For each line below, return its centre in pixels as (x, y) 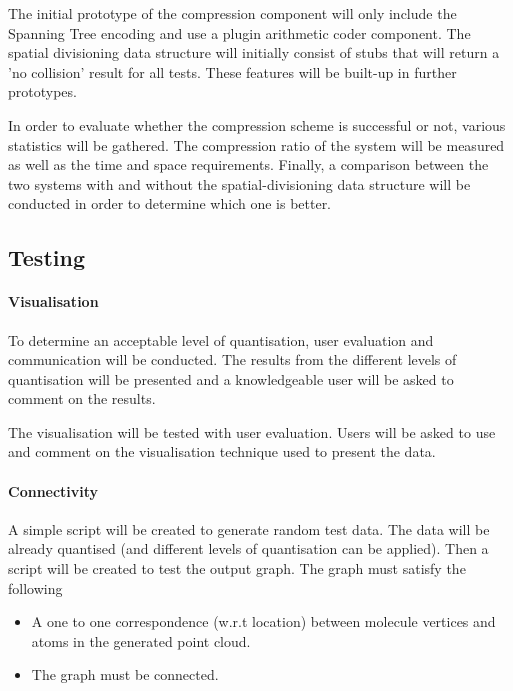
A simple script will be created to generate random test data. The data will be (249, 528)
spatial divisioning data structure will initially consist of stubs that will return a (254, 52)
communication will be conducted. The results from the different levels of (232, 359)
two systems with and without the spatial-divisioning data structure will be (239, 183)
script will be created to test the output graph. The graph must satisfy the (237, 568)
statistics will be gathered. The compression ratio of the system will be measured (256, 144)
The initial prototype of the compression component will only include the (232, 13)
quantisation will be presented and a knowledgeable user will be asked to (231, 378)
